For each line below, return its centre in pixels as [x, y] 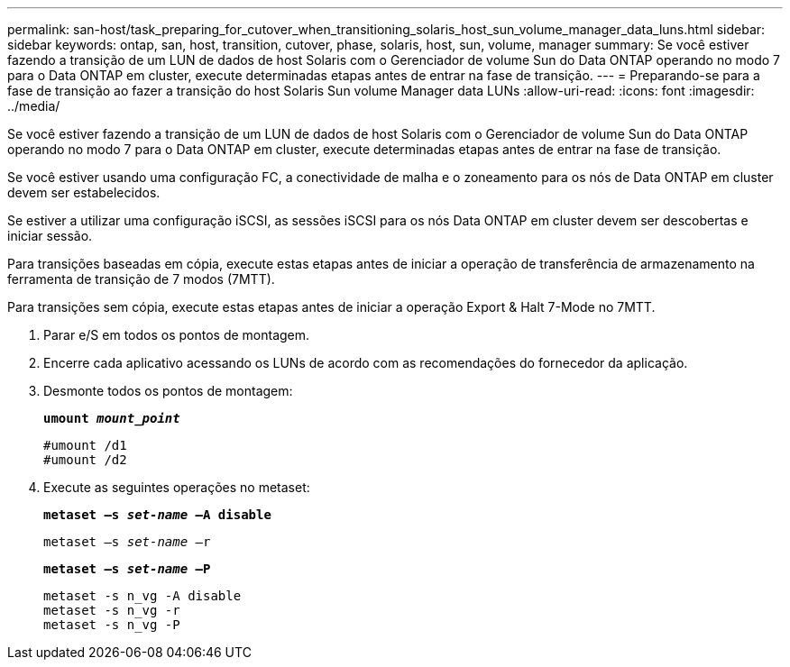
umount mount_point [112, 418]
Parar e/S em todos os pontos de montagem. [177, 335]
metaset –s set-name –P [127, 569]
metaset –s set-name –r [127, 542]
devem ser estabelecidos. [84, 192]
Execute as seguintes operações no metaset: [177, 487]
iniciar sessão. [50, 236]
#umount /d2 [85, 460]
